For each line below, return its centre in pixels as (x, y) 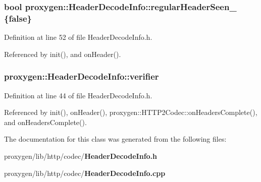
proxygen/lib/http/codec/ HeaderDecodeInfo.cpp (85, 173)
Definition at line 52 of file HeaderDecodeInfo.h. (78, 37)
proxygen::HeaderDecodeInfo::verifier (82, 76)
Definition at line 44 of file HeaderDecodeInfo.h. (78, 95)
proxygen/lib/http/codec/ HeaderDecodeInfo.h (81, 156)
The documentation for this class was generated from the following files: (115, 139)
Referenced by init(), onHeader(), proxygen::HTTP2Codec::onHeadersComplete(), (131, 112)
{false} (18, 18)
